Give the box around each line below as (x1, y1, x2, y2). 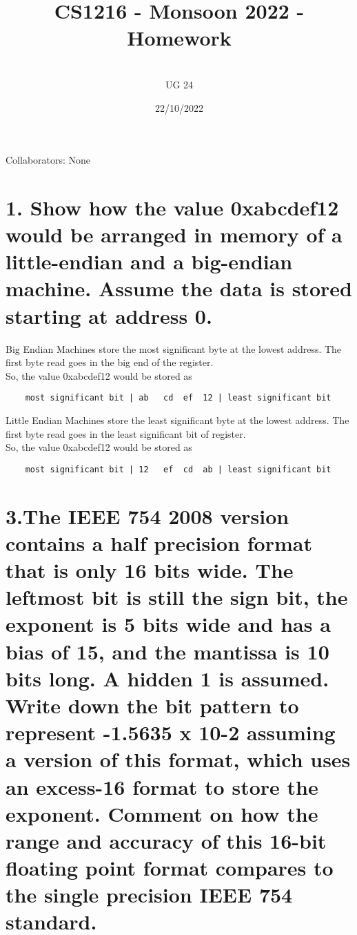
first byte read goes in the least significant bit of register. (6, 426, 246, 441)
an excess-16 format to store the (6, 772, 318, 800)
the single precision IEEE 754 (6, 880, 293, 909)
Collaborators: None (6, 153, 91, 167)
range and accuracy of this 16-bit (6, 826, 327, 854)
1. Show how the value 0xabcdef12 (6, 193, 339, 221)
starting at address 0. (6, 301, 212, 329)
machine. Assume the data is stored (6, 274, 352, 302)
